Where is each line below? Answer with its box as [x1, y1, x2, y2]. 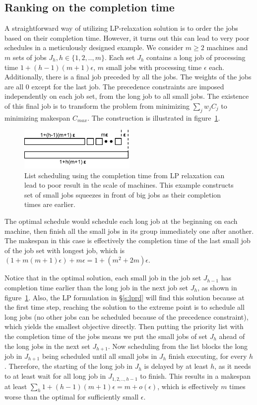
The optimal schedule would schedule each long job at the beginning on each [4, 216, 238, 226]
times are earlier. [24, 199, 75, 209]
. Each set [104, 52, 135, 62]
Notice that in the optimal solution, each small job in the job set [4, 272, 201, 283]
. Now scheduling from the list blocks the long [108, 340, 248, 351]
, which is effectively [157, 381, 219, 391]
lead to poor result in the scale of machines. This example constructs [24, 180, 234, 190]
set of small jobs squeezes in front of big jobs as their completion [24, 189, 221, 200]
